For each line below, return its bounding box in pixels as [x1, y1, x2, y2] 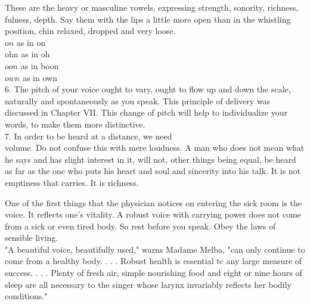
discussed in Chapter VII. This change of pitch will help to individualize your [5, 106, 288, 119]
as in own [22, 71, 57, 83]
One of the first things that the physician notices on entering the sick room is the [5, 196, 302, 209]
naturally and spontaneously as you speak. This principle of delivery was [5, 94, 271, 107]
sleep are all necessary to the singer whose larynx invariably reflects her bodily [5, 278, 292, 290]
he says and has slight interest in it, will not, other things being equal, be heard [5, 153, 296, 165]
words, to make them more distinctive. [5, 117, 145, 130]
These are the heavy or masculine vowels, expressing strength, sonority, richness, [5, 1, 299, 13]
